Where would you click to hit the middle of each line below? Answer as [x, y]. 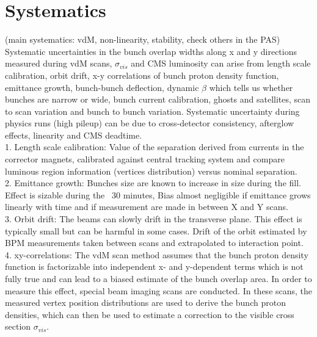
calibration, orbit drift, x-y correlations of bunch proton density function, [142, 75]
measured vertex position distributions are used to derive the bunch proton [145, 303]
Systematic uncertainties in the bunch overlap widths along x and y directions [151, 51]
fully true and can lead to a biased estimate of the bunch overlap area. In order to [158, 278]
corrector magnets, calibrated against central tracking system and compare [145, 159]
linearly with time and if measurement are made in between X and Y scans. [147, 207]
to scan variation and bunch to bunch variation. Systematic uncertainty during [152, 111]
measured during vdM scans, [59, 63]
